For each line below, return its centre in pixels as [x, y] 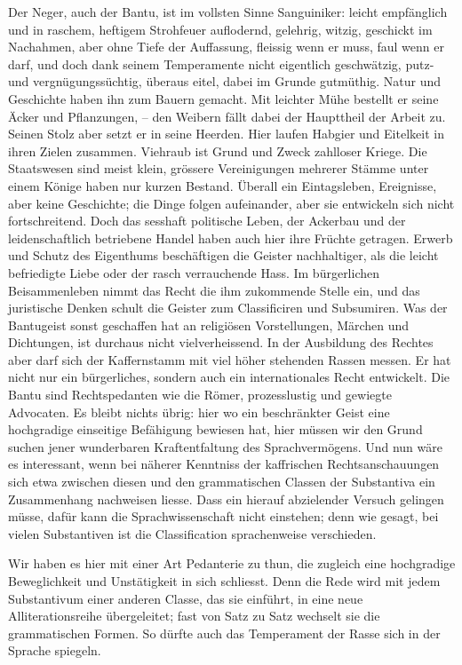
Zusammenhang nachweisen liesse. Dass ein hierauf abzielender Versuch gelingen [226, 499]
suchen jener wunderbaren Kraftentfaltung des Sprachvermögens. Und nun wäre [225, 446]
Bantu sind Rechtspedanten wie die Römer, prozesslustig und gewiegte [200, 395]
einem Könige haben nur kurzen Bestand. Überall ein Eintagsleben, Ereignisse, [223, 185]
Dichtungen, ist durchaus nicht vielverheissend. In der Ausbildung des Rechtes [221, 342]
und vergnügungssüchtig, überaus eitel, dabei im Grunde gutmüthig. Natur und [225, 81]
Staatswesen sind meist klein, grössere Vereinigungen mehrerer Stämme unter [219, 168]
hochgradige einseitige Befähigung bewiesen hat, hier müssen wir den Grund [215, 429]
